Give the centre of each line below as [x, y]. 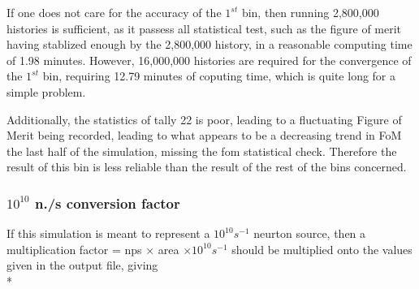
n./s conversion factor [108, 203]
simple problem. [46, 91]
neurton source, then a [310, 233]
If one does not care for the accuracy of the [114, 12]
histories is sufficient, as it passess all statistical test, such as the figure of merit [204, 28]
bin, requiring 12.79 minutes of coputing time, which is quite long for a [219, 76]
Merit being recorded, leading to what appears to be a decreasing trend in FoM [204, 135]
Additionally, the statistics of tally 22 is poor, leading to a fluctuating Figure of [204, 119]
